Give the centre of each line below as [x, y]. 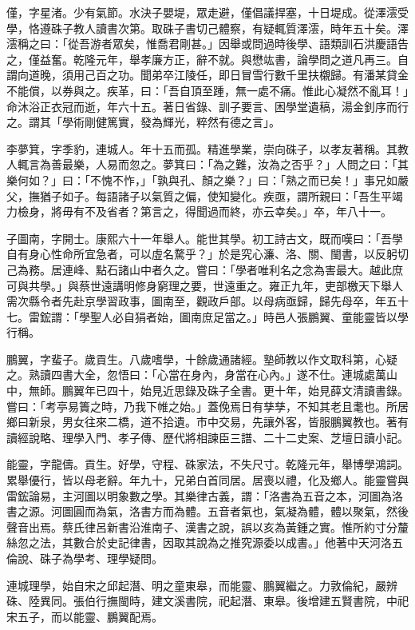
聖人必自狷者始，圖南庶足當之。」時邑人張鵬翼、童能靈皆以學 [249, 316]
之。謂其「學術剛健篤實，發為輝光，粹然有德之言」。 [143, 122]
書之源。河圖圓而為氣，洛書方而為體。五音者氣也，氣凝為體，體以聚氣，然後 [207, 511]
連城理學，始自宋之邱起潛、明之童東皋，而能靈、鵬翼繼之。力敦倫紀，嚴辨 [202, 585]
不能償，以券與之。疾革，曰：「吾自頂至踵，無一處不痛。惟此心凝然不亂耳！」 [207, 90]
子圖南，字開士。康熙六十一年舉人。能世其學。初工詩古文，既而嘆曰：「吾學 [205, 238]
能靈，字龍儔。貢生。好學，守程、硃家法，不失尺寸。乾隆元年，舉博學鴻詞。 [207, 464]
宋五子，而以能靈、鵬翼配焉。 [85, 616]
